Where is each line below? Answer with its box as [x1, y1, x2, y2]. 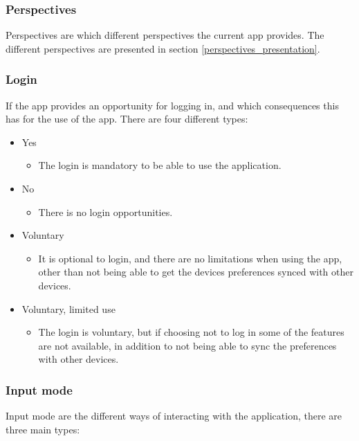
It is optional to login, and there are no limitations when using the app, [38, 251, 342, 265]
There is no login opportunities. [38, 204, 173, 219]
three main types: [6, 422, 80, 436]
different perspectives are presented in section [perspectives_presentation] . [6, 41, 320, 55]
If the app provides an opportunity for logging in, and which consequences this [6, 98, 339, 112]
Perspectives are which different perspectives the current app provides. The [6, 28, 324, 42]
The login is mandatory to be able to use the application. [38, 158, 282, 172]
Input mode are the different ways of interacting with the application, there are [6, 408, 342, 423]
